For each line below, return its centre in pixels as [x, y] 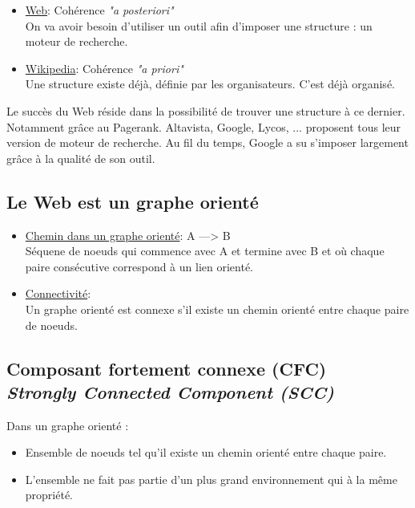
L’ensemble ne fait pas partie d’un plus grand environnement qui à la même [211, 479]
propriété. [49, 495]
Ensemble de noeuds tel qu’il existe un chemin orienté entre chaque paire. [206, 452]
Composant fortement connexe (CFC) [167, 368]
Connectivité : [58, 293]
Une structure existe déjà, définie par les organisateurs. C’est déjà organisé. [210, 84]
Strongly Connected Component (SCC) [170, 391]
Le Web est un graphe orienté [133, 201]
